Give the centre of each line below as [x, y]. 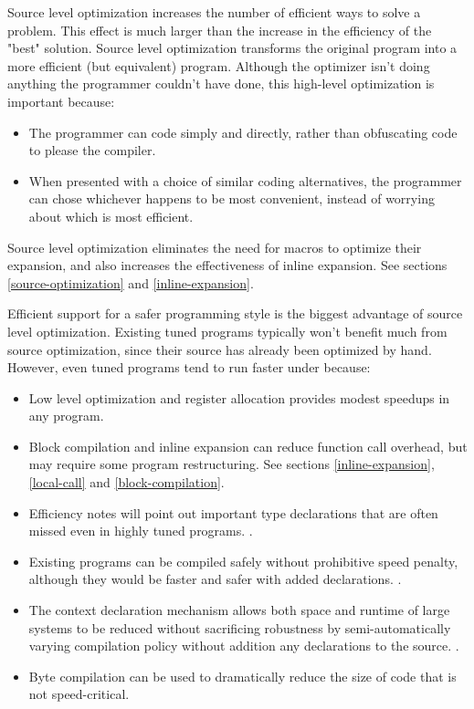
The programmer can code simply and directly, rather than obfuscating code [243, 132]
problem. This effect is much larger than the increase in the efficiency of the [220, 30]
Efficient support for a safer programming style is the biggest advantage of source [235, 313]
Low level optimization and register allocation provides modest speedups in [239, 397]
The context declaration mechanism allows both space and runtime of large [239, 610]
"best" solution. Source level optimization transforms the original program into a [232, 48]
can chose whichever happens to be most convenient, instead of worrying [232, 198]
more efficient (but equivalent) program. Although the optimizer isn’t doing [219, 65]
